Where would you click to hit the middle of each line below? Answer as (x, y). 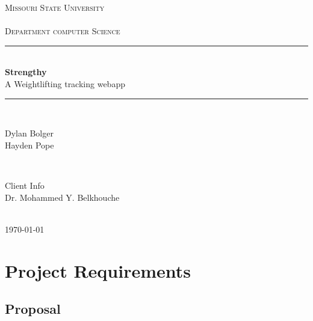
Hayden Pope (29, 145)
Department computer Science (63, 31)
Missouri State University (55, 7)
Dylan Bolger (29, 133)
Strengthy (26, 72)
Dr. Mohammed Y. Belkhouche (62, 197)
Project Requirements (98, 270)
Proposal (33, 309)
